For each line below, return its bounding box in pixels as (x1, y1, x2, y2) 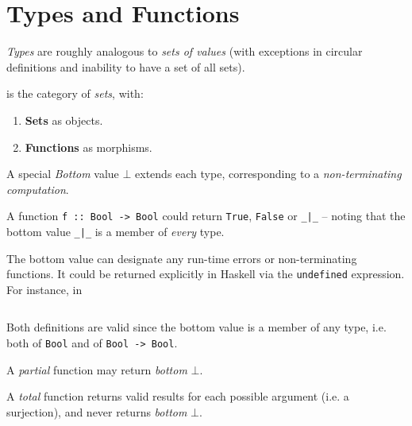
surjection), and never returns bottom (6, 403, 187, 420)
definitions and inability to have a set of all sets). (6, 58, 245, 75)
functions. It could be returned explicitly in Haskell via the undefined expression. (6, 265, 405, 282)
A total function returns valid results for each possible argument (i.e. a (6, 388, 349, 405)
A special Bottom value (6, 165, 119, 182)
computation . (6, 180, 69, 197)
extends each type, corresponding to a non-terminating (135, 165, 402, 182)
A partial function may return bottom (6, 361, 187, 378)
